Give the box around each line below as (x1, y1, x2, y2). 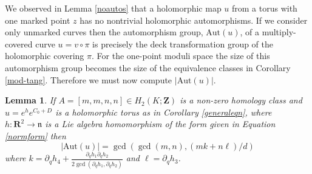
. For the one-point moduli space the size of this (92, 49, 270, 62)
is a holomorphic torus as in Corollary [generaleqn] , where (55, 105, 272, 118)
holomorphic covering (5, 49, 84, 62)
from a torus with (232, 2, 297, 14)
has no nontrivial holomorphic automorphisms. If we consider (80, 13, 308, 26)
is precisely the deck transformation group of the (92, 37, 274, 50)
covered (5, 37, 33, 50)
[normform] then (5, 129, 66, 142)
